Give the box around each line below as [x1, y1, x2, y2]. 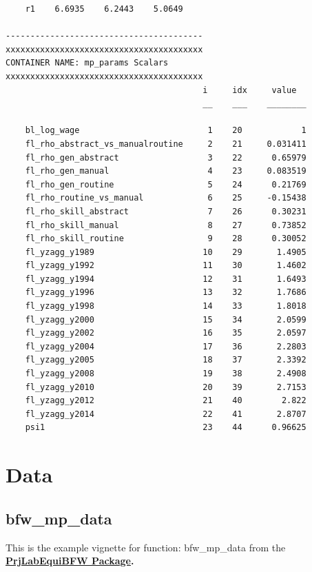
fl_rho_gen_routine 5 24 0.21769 [25, 179, 306, 190]
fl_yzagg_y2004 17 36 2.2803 [25, 341, 306, 351]
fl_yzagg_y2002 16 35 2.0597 [25, 328, 306, 338]
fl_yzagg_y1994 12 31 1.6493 [25, 274, 306, 284]
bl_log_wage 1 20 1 [25, 125, 306, 136]
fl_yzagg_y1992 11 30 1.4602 [25, 261, 306, 271]
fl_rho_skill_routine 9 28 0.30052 [25, 234, 306, 244]
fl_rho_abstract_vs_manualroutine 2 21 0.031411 [25, 139, 306, 149]
